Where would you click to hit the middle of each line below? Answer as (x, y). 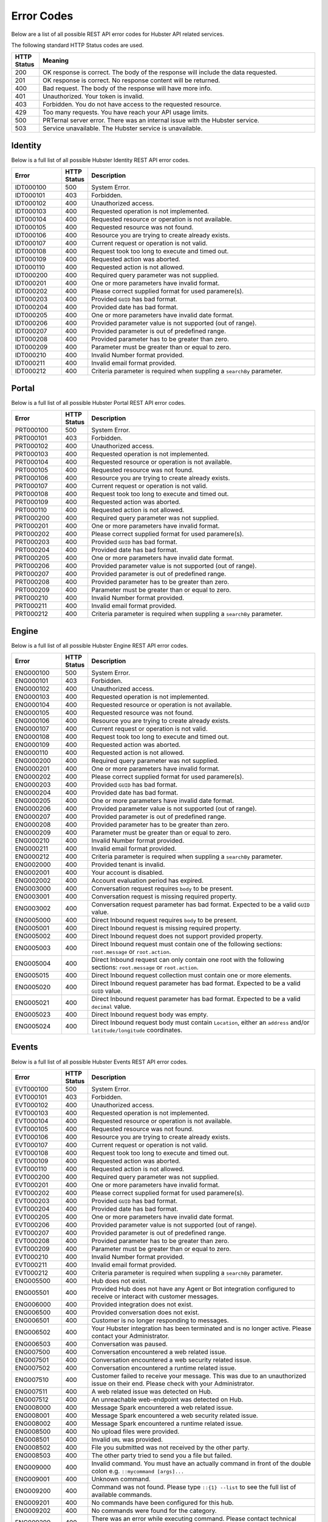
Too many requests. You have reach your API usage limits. (126, 113)
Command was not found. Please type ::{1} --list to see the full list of (194, 1487)
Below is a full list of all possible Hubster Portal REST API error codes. (98, 402)
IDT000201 (31, 283)
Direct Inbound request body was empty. (150, 1015)
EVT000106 (32, 1137)
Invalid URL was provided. (127, 1439)
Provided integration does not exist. (142, 1304)
